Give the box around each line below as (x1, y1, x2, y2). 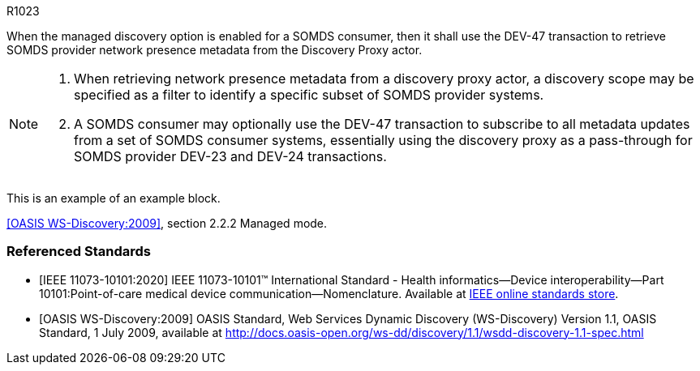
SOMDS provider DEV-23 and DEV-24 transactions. (74, 148, 387, 164)
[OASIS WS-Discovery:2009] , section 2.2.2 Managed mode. (6, 216, 328, 230)
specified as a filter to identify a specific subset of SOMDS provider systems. (74, 87, 544, 103)
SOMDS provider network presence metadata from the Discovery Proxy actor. (6, 43, 423, 57)
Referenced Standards (6, 243, 151, 260)
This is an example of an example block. (6, 191, 221, 205)
